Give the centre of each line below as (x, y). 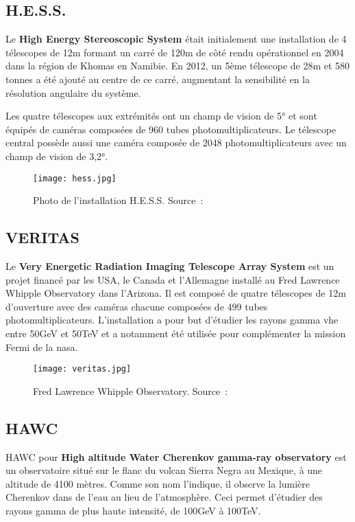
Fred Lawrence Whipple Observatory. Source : (131, 390)
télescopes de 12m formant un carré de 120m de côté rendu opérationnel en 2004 (175, 52)
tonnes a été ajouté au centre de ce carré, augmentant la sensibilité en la (158, 79)
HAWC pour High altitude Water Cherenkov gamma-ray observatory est (176, 456)
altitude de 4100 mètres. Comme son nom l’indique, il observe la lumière (158, 483)
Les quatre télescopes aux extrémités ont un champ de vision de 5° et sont (161, 116)
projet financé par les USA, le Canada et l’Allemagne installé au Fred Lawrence (173, 279)
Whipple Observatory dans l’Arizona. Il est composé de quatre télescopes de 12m (176, 293)
